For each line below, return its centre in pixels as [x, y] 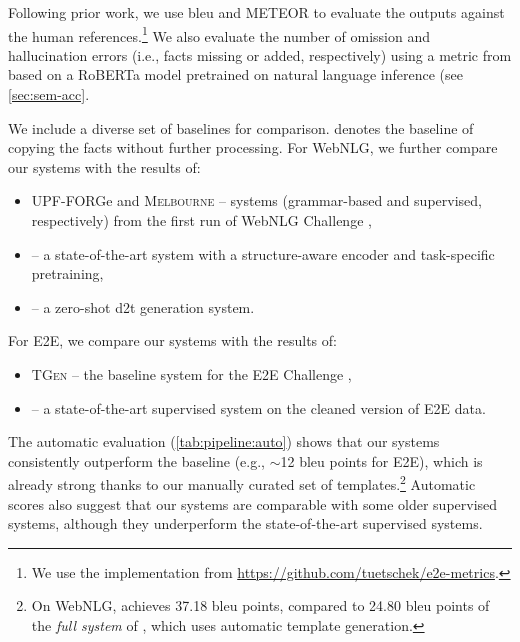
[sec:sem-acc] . [49, 94]
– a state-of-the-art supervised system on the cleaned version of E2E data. [258, 407]
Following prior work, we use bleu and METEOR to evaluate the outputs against [256, 12]
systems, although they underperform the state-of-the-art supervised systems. [245, 523]
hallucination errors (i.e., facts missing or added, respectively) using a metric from [260, 54]
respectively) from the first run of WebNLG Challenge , [201, 220]
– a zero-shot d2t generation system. [143, 306]
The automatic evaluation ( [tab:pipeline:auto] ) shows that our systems [224, 441]
